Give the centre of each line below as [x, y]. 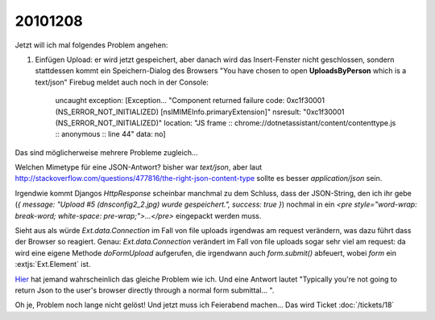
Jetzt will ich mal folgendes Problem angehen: [91, 45]
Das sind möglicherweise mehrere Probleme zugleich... [106, 152]
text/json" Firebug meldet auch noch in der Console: [122, 82]
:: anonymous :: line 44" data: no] [110, 134]
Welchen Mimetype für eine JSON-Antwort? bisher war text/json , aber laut [139, 167]
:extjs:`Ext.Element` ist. [53, 265]
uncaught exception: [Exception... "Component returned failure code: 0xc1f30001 [190, 101]
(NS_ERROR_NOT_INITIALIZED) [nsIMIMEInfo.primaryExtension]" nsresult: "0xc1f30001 [200, 112]
